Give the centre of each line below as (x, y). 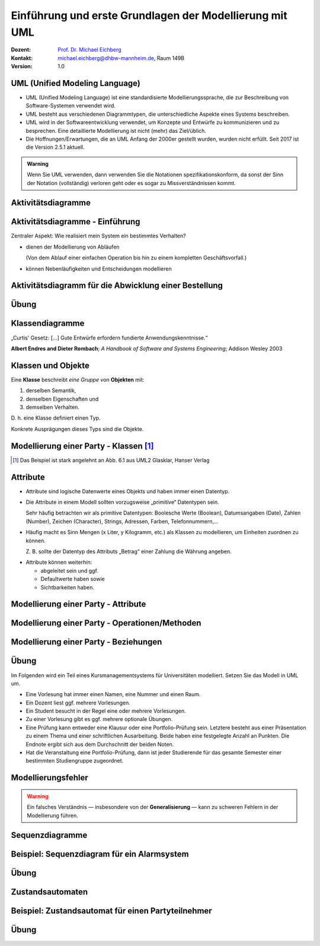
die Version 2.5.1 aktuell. (55, 147)
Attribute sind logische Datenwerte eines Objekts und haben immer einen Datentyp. (128, 491)
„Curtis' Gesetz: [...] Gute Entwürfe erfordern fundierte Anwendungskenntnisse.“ (109, 338)
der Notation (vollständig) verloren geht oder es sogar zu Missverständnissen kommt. (132, 183)
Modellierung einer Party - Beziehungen (87, 642)
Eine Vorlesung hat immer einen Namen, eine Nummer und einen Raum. (113, 694)
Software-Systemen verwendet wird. (71, 106)
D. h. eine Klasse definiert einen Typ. (56, 418)
